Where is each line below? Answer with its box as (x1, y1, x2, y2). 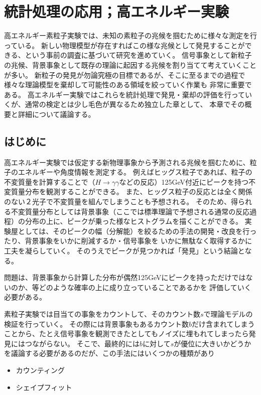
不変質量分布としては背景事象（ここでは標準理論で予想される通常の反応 (11, 206, 250, 216)
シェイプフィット (16, 381, 72, 392)
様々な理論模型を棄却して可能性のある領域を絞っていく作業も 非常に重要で (4, 79, 252, 90)
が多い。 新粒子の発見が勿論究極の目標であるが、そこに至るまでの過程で (4, 69, 245, 80)
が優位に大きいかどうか (174, 338, 251, 348)
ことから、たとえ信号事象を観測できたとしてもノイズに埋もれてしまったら (4, 328, 249, 339)
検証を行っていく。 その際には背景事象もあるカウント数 (4, 318, 189, 329)
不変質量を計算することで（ (4, 176, 95, 187)
